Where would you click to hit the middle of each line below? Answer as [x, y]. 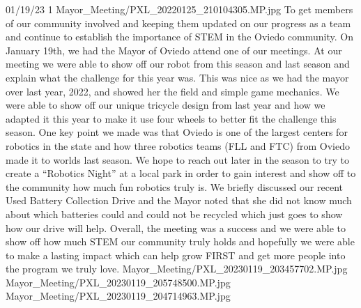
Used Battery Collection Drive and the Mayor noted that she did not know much [179, 200]
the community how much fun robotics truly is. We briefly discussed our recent [174, 186]
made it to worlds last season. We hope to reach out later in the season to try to [177, 159]
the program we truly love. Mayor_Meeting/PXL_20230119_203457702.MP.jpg [177, 269]
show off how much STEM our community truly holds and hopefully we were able [180, 241]
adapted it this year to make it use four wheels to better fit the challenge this [171, 118]
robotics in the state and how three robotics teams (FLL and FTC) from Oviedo [178, 145]
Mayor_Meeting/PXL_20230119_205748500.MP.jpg [118, 282]
